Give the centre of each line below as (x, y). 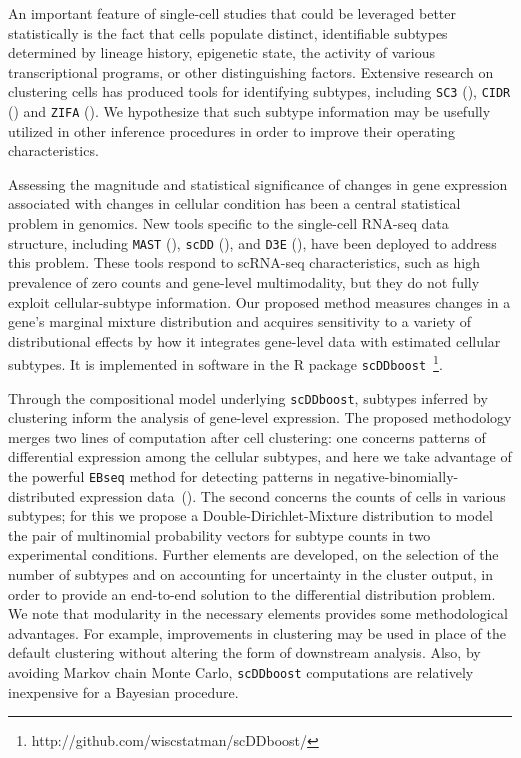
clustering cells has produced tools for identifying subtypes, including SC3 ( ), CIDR (259, 91)
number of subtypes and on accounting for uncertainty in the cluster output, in (251, 574)
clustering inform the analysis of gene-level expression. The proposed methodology (260, 417)
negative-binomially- (396, 476)
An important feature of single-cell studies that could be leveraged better (232, 13)
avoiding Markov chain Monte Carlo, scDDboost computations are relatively (241, 672)
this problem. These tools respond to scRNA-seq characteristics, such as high (244, 262)
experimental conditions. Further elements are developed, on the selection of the (253, 554)
